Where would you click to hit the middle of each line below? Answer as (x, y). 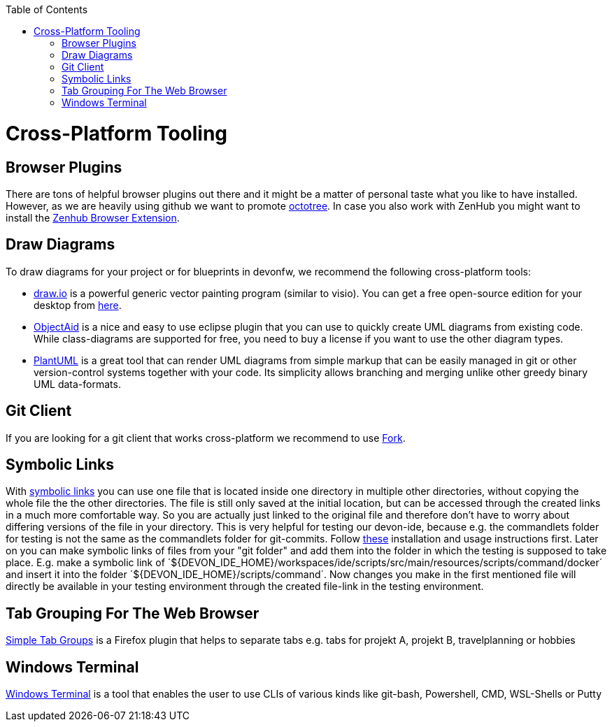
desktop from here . (78, 305)
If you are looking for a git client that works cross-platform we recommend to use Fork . (206, 438)
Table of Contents (47, 9)
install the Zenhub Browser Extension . (93, 217)
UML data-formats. (77, 384)
